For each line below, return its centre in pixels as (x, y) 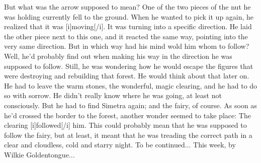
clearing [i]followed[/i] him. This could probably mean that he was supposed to (125, 125)
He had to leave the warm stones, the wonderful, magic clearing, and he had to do (131, 85)
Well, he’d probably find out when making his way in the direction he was (118, 56)
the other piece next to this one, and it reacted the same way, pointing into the (126, 36)
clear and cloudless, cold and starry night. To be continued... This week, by (120, 145)
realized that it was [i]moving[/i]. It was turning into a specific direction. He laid (128, 26)
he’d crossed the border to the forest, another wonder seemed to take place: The (127, 115)
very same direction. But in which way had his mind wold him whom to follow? (127, 46)
